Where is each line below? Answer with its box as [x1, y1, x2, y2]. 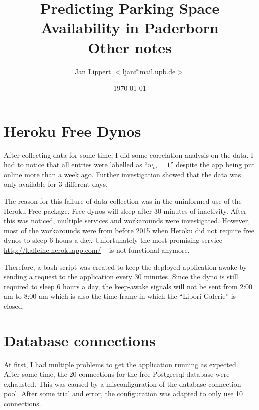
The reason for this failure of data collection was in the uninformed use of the [4, 196, 242, 206]
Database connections [4, 330, 156, 350]
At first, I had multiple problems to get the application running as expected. [4, 359, 238, 369]
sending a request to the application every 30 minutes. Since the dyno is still [4, 271, 238, 282]
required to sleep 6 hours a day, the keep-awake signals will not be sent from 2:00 [4, 281, 253, 291]
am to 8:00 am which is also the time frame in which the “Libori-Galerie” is [4, 291, 236, 301]
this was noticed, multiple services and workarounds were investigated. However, [4, 215, 250, 226]
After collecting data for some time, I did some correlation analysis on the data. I [4, 149, 253, 160]
